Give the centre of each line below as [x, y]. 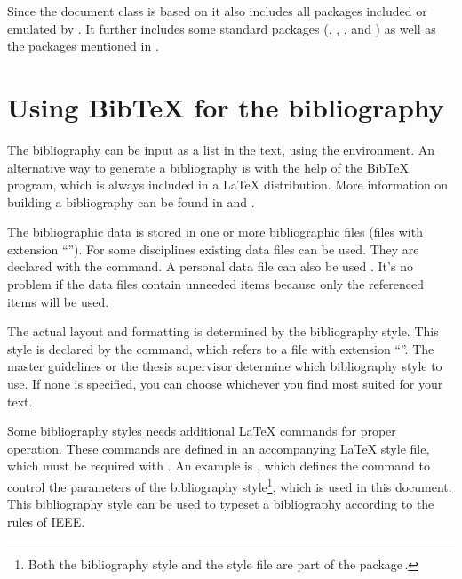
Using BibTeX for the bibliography [226, 106]
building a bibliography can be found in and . [131, 201]
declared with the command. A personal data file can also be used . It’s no [210, 266]
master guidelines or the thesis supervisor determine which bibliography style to [225, 366]
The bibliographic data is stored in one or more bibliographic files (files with [215, 232]
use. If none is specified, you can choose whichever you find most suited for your [225, 384]
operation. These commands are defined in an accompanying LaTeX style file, [219, 448]
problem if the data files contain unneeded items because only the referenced [215, 284]
